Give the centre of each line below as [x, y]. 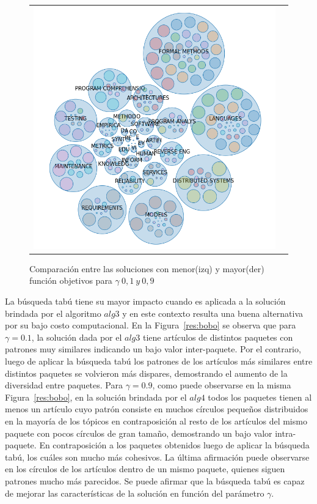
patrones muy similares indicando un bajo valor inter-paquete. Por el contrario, [153, 349]
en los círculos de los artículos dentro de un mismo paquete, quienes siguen [145, 469]
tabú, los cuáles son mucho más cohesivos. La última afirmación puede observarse [157, 457]
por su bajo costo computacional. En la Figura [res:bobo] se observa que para [151, 325]
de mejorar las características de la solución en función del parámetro [135, 493]
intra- [286, 433]
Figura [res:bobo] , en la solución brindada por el [96, 397]
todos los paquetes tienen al [260, 397]
